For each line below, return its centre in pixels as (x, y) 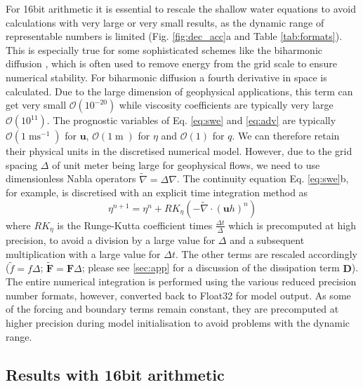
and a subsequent (267, 240)
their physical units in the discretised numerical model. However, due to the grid (179, 151)
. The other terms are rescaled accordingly (266, 253)
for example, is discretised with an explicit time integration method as (157, 192)
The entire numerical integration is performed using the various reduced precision (181, 281)
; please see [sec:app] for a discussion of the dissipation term (211, 267)
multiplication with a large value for (83, 253)
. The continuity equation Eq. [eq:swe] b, (263, 178)
